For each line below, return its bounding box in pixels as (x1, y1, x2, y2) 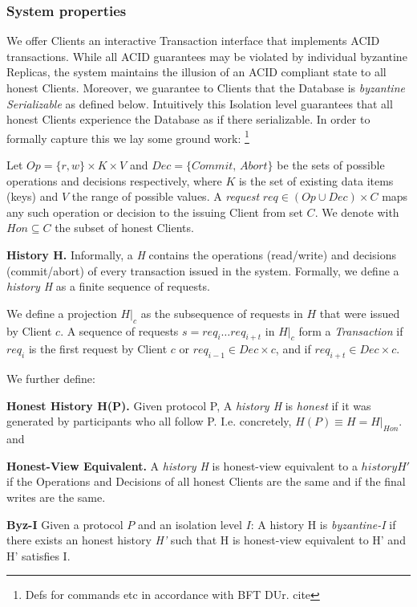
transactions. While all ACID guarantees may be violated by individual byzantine (6, 47, 407, 64)
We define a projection (6, 304, 117, 321)
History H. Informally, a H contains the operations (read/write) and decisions (6, 246, 396, 263)
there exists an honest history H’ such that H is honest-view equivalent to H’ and (6, 532, 406, 548)
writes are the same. (6, 488, 106, 505)
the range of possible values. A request (71, 188, 260, 205)
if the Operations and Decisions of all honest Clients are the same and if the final (6, 473, 406, 490)
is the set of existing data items (238, 172, 394, 189)
